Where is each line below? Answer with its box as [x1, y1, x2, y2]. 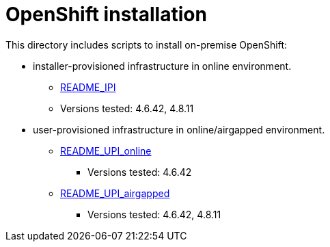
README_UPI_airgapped [60, 187, 170, 199]
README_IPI [60, 81, 116, 93]
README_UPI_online [60, 144, 152, 157]
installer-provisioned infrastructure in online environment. [33, 60, 292, 72]
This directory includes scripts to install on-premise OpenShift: [5, 38, 288, 51]
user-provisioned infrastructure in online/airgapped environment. [33, 123, 325, 135]
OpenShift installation [5, 3, 207, 26]
